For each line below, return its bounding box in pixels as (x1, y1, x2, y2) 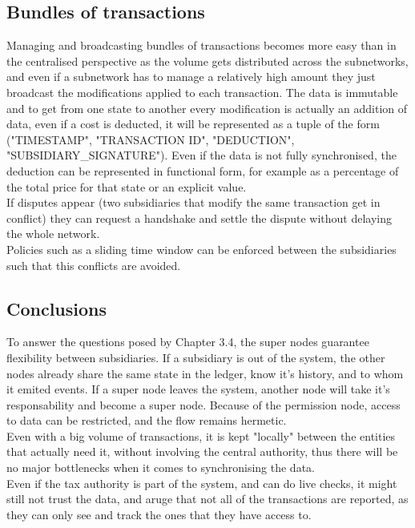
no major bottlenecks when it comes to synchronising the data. (6, 459, 315, 476)
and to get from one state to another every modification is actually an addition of (6, 99, 408, 116)
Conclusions (6, 296, 107, 320)
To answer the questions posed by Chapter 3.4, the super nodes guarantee (6, 333, 369, 350)
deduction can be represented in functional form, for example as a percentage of (6, 162, 399, 179)
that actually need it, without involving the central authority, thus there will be (6, 443, 398, 460)
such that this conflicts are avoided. (6, 256, 181, 273)
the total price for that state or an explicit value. (6, 178, 247, 195)
